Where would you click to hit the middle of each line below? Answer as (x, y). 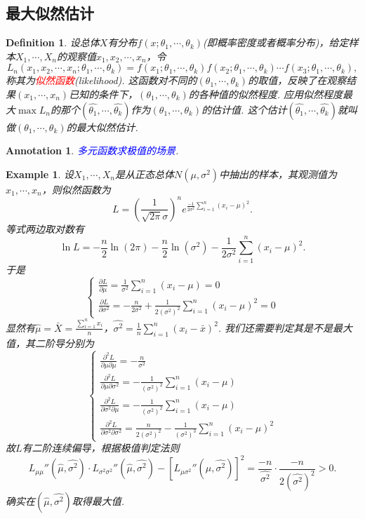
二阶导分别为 (64, 343)
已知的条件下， (104, 94)
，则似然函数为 (76, 189)
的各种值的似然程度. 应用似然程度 (266, 94)
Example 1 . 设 (40, 174)
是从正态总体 (144, 174)
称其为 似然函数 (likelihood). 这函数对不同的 (101, 80)
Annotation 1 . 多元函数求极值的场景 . (92, 150)
